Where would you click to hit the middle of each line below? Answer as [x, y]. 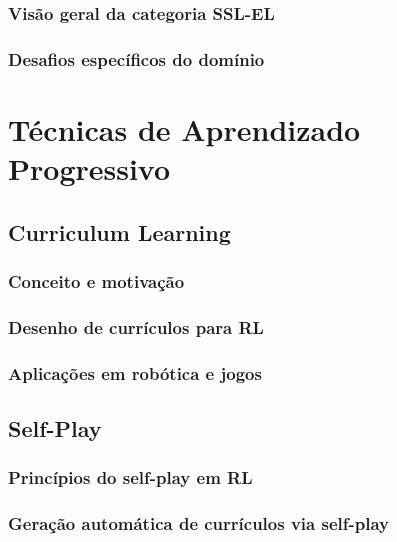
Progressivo [89, 168]
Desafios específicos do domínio [136, 58]
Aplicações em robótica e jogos [135, 372]
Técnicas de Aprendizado [184, 128]
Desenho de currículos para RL [136, 326]
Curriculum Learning [119, 231]
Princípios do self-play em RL [130, 477]
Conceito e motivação [96, 280]
